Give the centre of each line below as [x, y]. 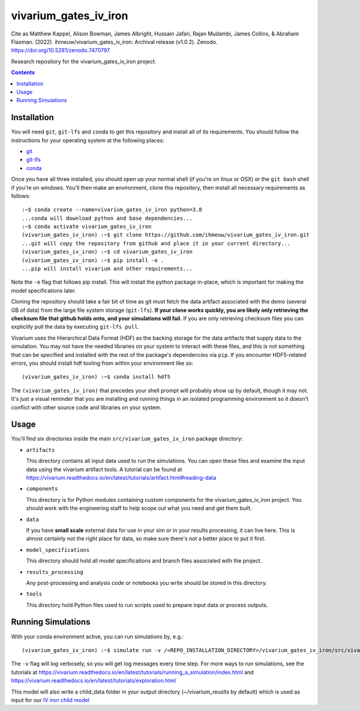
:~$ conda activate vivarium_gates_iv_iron [87, 227]
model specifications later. [44, 290]
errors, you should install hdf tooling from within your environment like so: [102, 363]
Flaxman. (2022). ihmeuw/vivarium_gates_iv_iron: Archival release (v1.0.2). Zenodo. [114, 41]
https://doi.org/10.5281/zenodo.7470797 [61, 50]
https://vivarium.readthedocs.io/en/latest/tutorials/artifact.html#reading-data [121, 477]
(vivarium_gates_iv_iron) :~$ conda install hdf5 [96, 377]
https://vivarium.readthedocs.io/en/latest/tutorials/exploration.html [94, 681]
